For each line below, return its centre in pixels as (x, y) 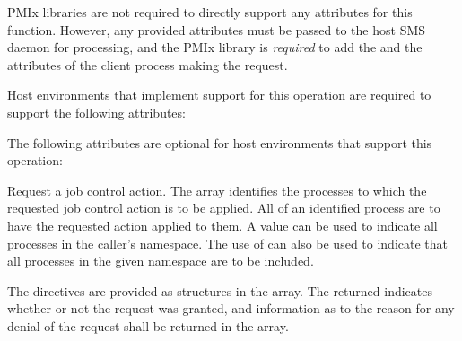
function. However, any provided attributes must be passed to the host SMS (217, 29)
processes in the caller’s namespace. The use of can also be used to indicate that (228, 243)
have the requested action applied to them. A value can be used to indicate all (222, 225)
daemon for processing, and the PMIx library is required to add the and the (215, 47)
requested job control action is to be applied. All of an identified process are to (224, 208)
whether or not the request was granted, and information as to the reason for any (231, 308)
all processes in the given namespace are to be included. (161, 261)
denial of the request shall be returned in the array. (148, 325)
